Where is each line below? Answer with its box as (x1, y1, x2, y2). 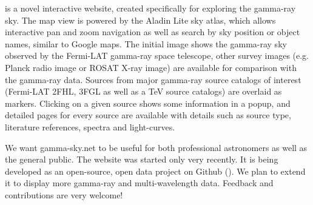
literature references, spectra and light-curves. (5, 120, 175, 133)
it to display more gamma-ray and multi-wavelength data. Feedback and (5, 176, 274, 189)
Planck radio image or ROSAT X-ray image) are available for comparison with (5, 61, 297, 73)
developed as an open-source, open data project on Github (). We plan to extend (5, 164, 306, 177)
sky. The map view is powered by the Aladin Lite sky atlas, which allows (5, 13, 276, 26)
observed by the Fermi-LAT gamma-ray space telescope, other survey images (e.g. (5, 49, 309, 62)
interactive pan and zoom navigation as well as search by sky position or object (5, 25, 300, 38)
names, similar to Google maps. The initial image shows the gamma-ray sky (5, 37, 287, 50)
